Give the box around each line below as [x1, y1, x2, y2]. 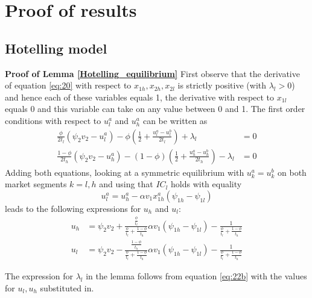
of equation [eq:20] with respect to [5, 79, 132, 92]
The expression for [5, 270, 74, 282]
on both [278, 166, 307, 178]
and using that [99, 178, 153, 190]
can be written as [142, 114, 208, 126]
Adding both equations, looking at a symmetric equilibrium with [5, 166, 244, 178]
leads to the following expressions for [5, 202, 141, 214]
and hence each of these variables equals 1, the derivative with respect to [5, 90, 275, 103]
